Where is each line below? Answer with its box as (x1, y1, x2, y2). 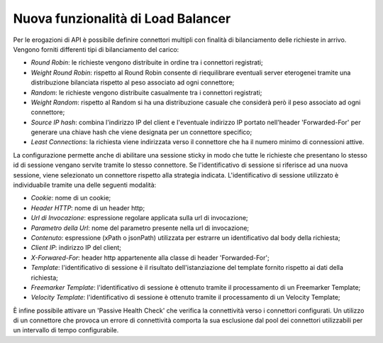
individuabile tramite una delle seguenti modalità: (13, 181, 157, 190)
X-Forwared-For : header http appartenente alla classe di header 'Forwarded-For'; (30, 253, 270, 262)
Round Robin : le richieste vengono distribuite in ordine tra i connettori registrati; (30, 58, 263, 67)
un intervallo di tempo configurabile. (13, 326, 119, 334)
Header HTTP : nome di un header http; (30, 203, 145, 212)
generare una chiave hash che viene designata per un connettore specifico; (30, 128, 252, 136)
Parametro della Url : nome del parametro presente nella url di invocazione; (30, 224, 250, 232)
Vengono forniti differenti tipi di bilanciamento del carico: (13, 45, 179, 53)
